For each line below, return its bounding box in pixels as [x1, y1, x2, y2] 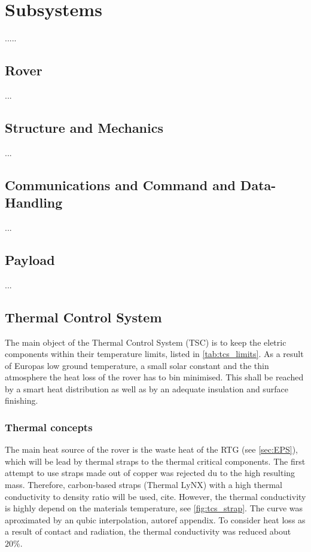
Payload [5, 250, 55, 269]
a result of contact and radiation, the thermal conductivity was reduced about [5, 525, 291, 538]
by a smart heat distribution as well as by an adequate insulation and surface [5, 382, 288, 395]
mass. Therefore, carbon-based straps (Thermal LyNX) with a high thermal [5, 478, 282, 491]
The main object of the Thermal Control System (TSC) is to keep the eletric [5, 336, 286, 348]
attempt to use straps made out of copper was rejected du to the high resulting [5, 466, 295, 479]
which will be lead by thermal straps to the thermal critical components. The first [5, 455, 306, 467]
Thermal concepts [5, 419, 93, 434]
